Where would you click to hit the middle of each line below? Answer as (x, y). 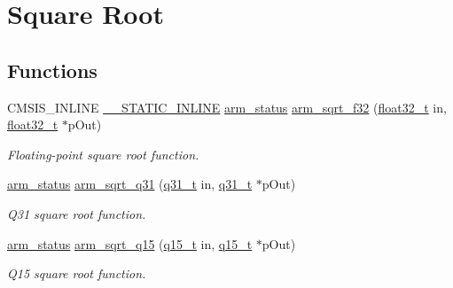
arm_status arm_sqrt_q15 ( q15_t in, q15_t (130, 243)
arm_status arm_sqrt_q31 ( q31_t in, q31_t (130, 184)
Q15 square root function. (77, 273)
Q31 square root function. (77, 213)
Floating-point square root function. (103, 154)
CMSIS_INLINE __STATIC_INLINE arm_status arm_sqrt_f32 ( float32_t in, (227, 107)
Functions (52, 70)
